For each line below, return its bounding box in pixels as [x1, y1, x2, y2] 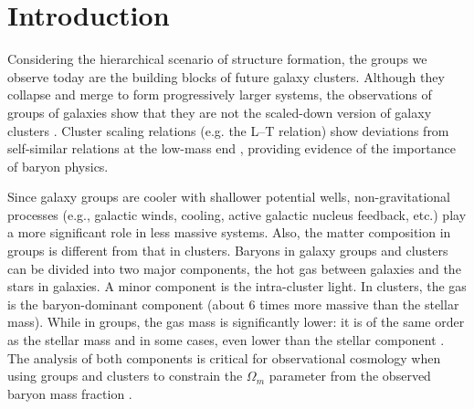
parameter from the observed [269, 366, 431, 385]
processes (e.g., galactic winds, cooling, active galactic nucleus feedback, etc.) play [7, 204, 467, 224]
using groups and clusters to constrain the [7, 366, 243, 385]
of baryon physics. [7, 156, 109, 175]
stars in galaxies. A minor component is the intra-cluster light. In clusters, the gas [7, 277, 467, 296]
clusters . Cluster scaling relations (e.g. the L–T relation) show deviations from [7, 121, 449, 140]
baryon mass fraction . [7, 383, 132, 403]
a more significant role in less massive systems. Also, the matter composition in [7, 223, 451, 242]
